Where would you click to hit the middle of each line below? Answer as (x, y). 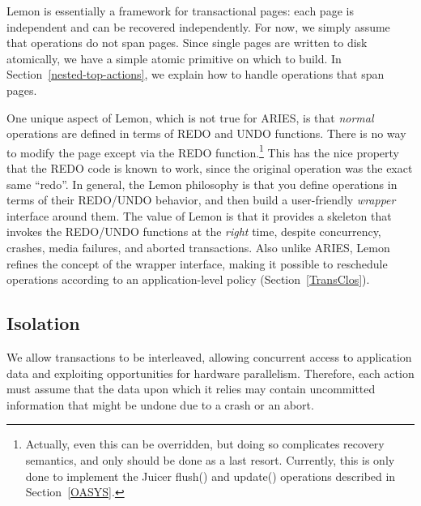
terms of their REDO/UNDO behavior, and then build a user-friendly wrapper (201, 200)
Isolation (43, 323)
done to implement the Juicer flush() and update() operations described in (210, 476)
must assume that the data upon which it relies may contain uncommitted (191, 389)
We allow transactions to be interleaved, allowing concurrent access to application (209, 356)
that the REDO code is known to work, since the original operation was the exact (210, 168)
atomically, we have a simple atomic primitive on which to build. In (174, 58)
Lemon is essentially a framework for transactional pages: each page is (180, 11)
